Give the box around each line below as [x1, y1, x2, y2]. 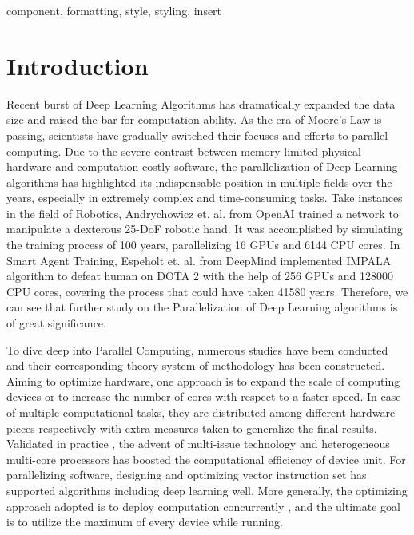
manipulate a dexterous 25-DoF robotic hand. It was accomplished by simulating [6, 220, 403, 237]
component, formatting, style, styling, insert [6, 2, 222, 18]
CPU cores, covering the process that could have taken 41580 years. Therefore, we [6, 283, 408, 299]
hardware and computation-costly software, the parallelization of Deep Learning [6, 158, 398, 175]
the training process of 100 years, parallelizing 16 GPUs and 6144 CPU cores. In [6, 236, 400, 253]
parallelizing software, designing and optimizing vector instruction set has [6, 466, 367, 483]
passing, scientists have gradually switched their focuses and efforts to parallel [6, 126, 388, 143]
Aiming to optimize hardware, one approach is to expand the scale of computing [6, 372, 400, 389]
